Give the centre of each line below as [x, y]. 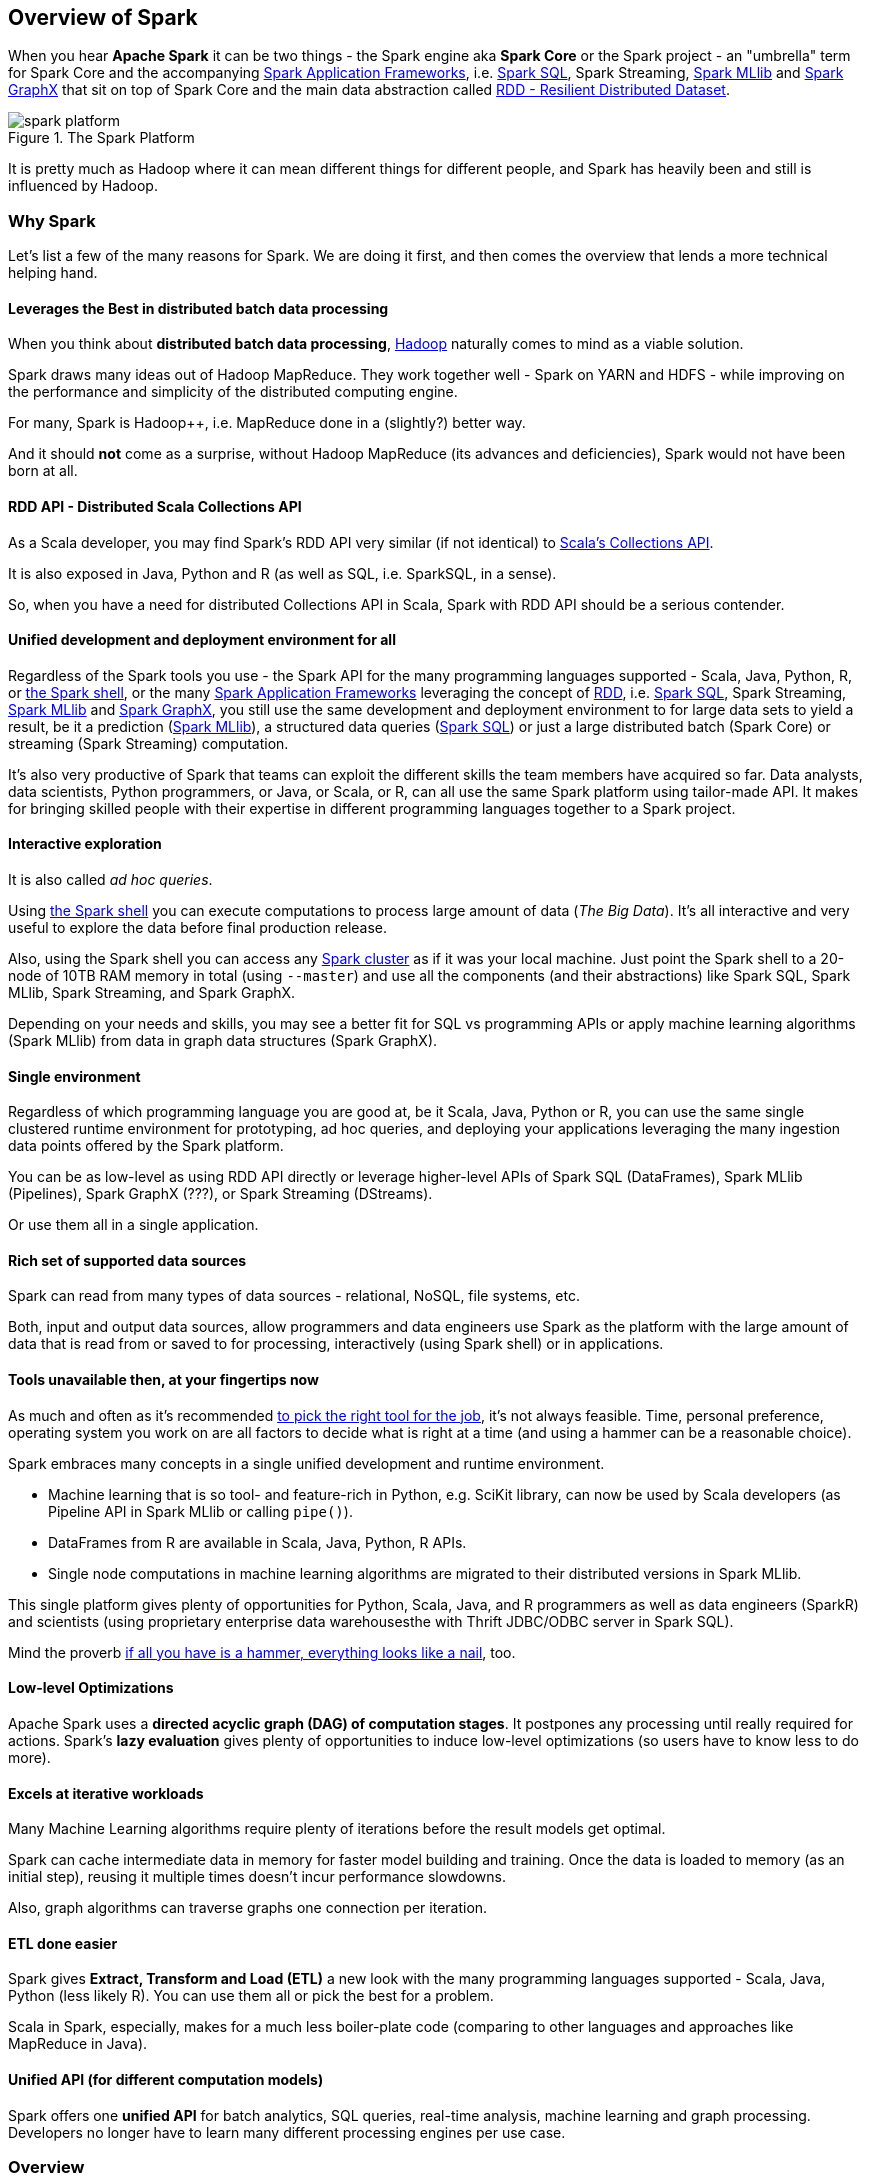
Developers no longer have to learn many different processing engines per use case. [287, 2132]
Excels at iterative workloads [106, 1793]
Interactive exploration [85, 844]
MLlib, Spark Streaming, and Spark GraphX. [152, 993]
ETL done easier [63, 1943]
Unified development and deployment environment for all [202, 640]
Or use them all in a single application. [133, 1225]
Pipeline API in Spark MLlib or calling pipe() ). [200, 1511]
